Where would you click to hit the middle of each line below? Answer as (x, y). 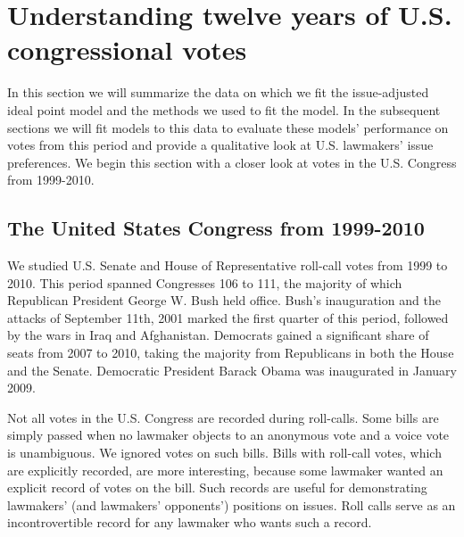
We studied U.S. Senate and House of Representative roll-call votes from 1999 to (228, 265)
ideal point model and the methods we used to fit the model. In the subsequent (224, 109)
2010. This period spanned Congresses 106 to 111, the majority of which (205, 282)
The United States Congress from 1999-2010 (216, 228)
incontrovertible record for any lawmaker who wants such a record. (190, 522)
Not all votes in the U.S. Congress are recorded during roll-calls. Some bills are (223, 417)
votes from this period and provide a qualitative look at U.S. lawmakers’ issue (220, 145)
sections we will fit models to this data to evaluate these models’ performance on (228, 127)
